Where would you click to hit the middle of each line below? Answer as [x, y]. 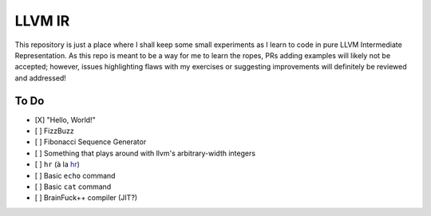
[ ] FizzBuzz [55, 131]
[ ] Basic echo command [75, 175]
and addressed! [41, 78]
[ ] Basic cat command [73, 187]
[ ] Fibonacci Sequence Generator [91, 142]
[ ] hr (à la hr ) [57, 164]
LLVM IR [42, 21]
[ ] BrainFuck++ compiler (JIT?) [86, 198]
